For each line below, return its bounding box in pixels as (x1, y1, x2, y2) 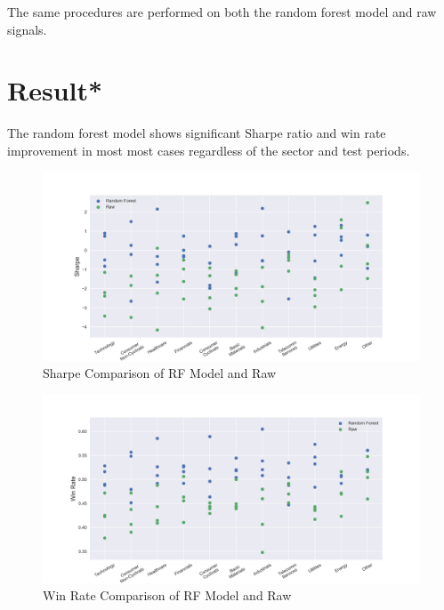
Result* (7, 72, 103, 108)
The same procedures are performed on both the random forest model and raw (7, 3, 437, 20)
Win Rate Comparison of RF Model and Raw (43, 586, 292, 605)
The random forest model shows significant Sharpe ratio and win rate (7, 124, 386, 142)
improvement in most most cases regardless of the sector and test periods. (7, 140, 410, 159)
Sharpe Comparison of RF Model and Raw (43, 364, 277, 382)
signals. (7, 20, 47, 38)
